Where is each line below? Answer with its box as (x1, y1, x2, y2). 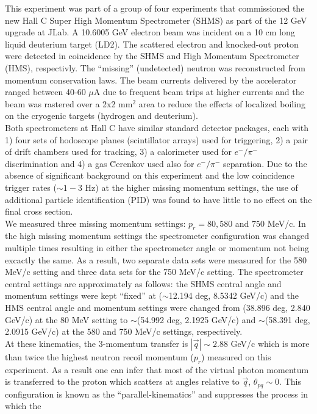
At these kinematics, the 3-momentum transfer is (5, 337, 188, 349)
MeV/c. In (267, 216, 306, 229)
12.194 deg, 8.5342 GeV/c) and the (168, 289, 299, 302)
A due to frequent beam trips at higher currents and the (93, 85, 304, 98)
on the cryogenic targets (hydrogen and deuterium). (5, 109, 198, 122)
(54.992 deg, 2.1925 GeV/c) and (137, 313, 256, 326)
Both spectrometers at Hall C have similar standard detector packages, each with (5, 121, 309, 134)
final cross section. (5, 205, 73, 218)
